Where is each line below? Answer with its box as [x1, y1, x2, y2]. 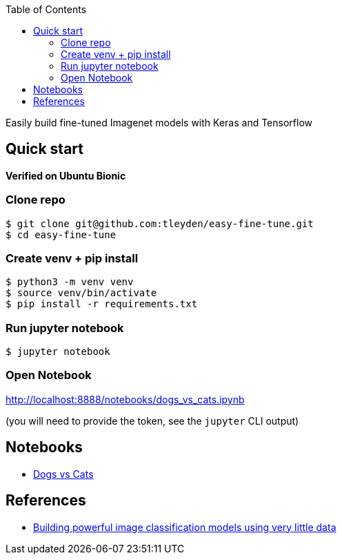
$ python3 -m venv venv [6, 276, 134, 288]
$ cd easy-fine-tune [6, 229, 117, 240]
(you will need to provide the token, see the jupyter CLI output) [6, 414, 299, 427]
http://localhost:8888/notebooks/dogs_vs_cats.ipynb [6, 393, 245, 405]
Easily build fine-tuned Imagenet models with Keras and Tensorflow [6, 117, 312, 128]
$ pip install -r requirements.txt [6, 298, 198, 310]
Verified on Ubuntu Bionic [6, 169, 126, 182]
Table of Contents [6, 3, 87, 15]
